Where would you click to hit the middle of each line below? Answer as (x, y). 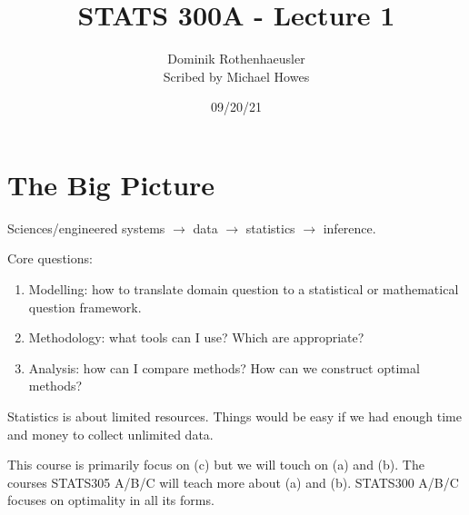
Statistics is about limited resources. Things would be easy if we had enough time (234, 416)
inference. (349, 228)
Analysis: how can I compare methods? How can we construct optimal (224, 367)
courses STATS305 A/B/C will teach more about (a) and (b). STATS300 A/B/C (233, 482)
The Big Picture (111, 184)
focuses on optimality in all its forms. (111, 500)
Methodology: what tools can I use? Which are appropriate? (196, 337)
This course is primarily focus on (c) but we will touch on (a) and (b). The (216, 465)
